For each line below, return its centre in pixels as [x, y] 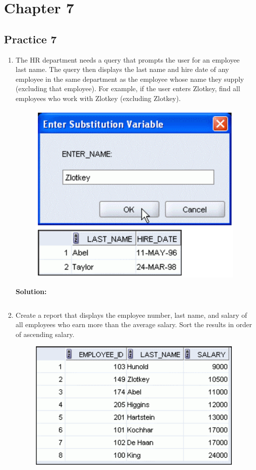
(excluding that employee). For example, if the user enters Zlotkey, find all [128, 88]
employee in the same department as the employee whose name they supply [130, 79]
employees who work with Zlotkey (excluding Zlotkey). [98, 98]
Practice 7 [30, 39]
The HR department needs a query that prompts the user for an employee [128, 59]
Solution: [31, 291]
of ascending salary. [45, 334]
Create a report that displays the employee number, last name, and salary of [131, 315]
